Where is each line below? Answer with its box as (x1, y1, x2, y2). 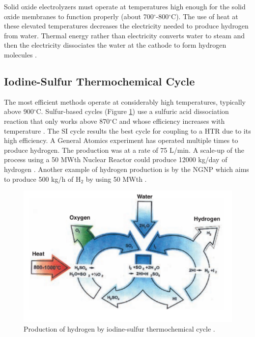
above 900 (4, 106, 34, 116)
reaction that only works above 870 (4, 115, 110, 126)
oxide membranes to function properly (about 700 (4, 11, 154, 21)
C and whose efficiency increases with (112, 115, 225, 126)
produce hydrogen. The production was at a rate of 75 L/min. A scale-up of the (4, 144, 244, 155)
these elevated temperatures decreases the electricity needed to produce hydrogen (4, 21, 249, 31)
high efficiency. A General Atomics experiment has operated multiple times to (4, 135, 238, 145)
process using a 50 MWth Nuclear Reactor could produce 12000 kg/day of (4, 154, 227, 165)
